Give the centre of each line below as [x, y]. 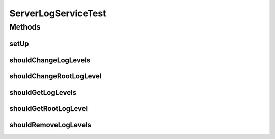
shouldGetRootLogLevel [49, 109]
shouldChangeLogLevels [50, 60]
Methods [25, 27]
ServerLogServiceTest [58, 13]
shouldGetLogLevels [43, 92]
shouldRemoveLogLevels [50, 125]
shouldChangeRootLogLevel [56, 76]
